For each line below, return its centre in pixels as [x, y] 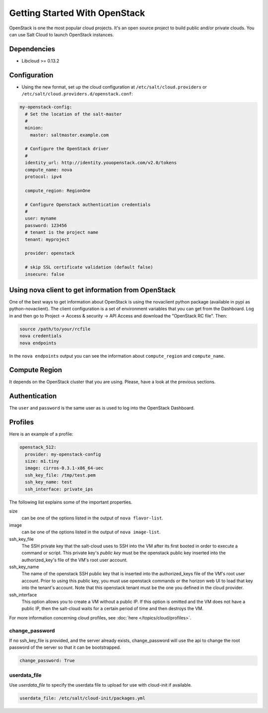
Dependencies [32, 49]
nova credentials [41, 336]
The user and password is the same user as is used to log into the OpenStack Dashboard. [102, 408]
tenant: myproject [47, 239]
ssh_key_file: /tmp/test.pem [61, 475]
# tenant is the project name [62, 232]
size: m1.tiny [42, 461]
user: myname [41, 218]
